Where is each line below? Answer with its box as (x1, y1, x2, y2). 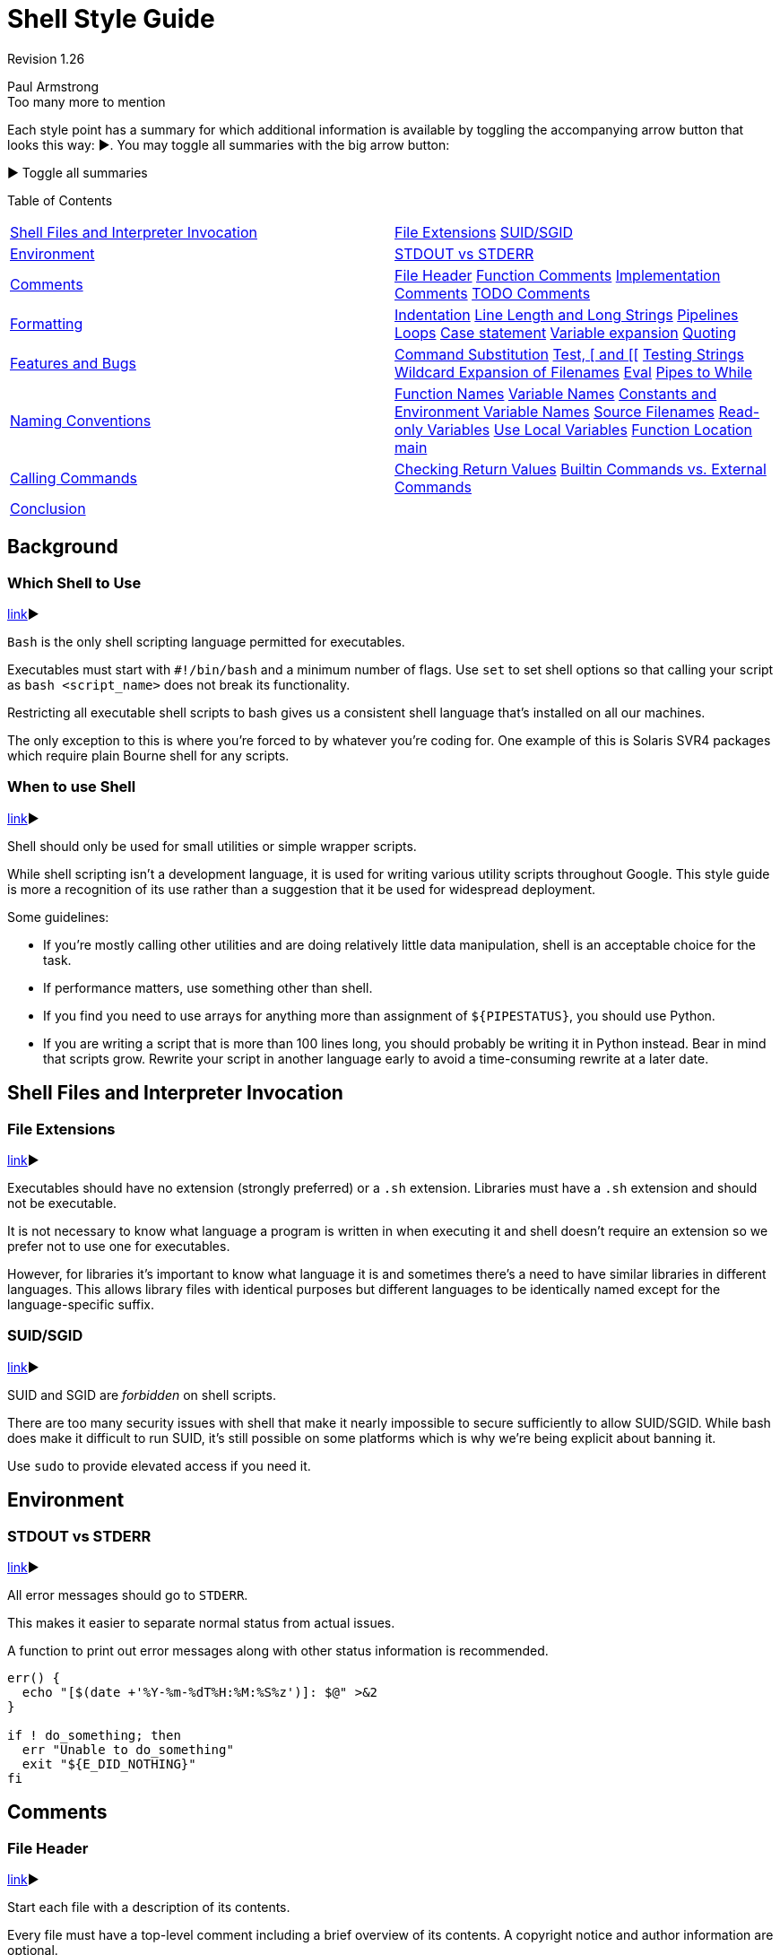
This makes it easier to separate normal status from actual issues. (7, 1614, 395, 1630)
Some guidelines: (7, 908, 109, 925)
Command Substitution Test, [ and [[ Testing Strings (394, 344, 744, 363)
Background (7, 535, 118, 559)
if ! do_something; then (7, 1727, 181, 1742)
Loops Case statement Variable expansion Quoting (394, 323, 736, 342)
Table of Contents (7, 192, 113, 208)
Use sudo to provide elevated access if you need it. (7, 1457, 311, 1473)
